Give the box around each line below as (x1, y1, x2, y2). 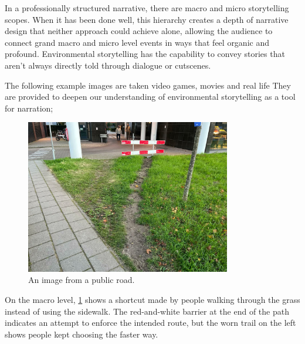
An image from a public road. (28, 274, 135, 286)
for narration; (5, 102, 53, 114)
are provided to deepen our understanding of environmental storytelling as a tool (5, 90, 296, 103)
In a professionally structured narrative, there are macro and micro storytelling (5, 2, 289, 14)
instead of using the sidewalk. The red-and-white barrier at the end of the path (5, 305, 289, 317)
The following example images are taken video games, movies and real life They (5, 79, 291, 91)
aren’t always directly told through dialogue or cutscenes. (5, 59, 211, 71)
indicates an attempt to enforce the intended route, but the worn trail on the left (5, 316, 296, 329)
